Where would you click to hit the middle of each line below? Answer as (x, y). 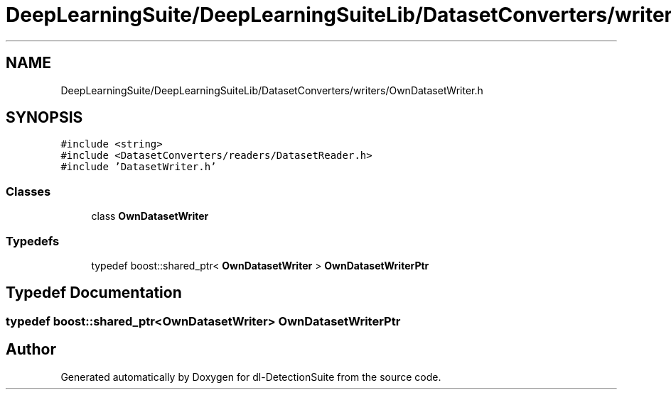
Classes (28, 191)
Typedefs (33, 241)
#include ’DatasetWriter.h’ (139, 167)
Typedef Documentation (94, 293)
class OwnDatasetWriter (150, 216)
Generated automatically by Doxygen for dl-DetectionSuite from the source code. (251, 377)
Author (31, 350)
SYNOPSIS (44, 118)
